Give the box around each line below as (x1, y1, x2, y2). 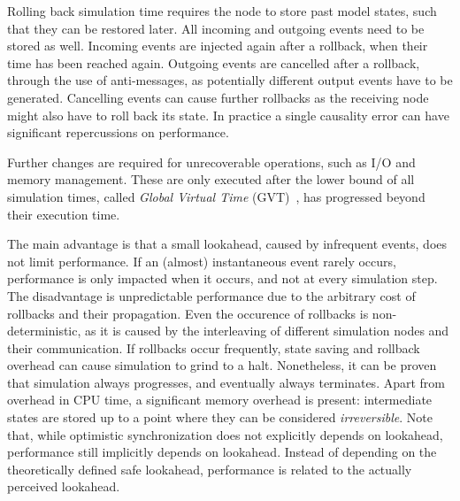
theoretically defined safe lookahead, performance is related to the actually (7, 459, 412, 478)
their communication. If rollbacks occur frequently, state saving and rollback (7, 338, 420, 357)
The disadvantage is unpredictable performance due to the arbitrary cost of (7, 286, 416, 304)
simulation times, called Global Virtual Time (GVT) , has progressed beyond (7, 187, 425, 205)
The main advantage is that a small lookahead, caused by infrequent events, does (7, 235, 448, 253)
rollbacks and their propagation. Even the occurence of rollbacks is (7, 304, 369, 322)
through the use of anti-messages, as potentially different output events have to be (7, 71, 453, 89)
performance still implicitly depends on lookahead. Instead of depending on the (7, 443, 437, 461)
